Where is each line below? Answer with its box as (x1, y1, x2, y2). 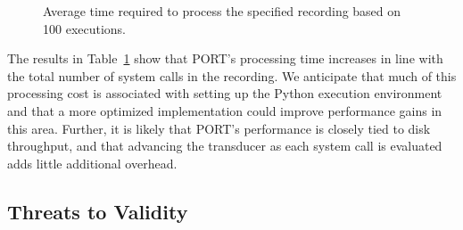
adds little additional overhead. (7, 153, 178, 172)
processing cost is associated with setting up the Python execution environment (7, 84, 442, 103)
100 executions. (43, 19, 127, 37)
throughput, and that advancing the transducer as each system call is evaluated (7, 136, 442, 155)
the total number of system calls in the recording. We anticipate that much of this (7, 66, 457, 85)
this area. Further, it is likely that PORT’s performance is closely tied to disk (7, 119, 431, 137)
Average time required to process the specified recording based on (43, 2, 401, 20)
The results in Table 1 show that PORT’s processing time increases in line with (7, 49, 443, 68)
